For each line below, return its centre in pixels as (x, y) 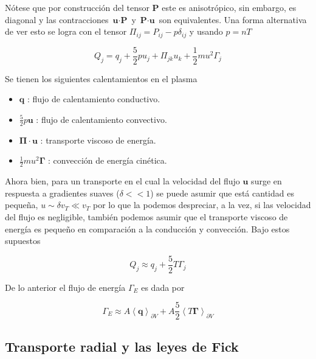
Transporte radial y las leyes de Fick (122, 346)
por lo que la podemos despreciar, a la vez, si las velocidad (202, 205)
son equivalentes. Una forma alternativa (233, 19)
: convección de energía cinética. (108, 160)
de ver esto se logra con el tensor (66, 31)
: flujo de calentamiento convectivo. (101, 119)
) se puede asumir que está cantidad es (222, 193)
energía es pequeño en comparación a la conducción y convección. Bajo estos (147, 228)
